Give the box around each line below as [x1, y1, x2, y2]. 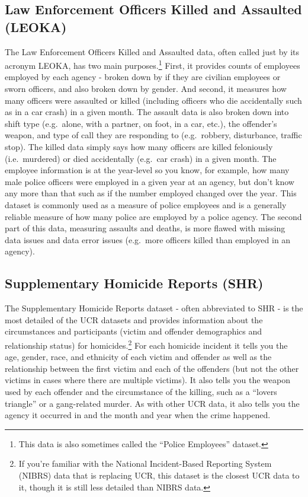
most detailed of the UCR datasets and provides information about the [5, 313, 263, 326]
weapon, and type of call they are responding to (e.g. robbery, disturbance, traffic [5, 129, 302, 141]
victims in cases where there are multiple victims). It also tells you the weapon [5, 374, 290, 386]
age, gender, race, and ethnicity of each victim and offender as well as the [5, 351, 272, 363]
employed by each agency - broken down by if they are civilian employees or [5, 71, 281, 83]
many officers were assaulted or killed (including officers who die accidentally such [5, 94, 302, 106]
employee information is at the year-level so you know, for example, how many [5, 164, 290, 176]
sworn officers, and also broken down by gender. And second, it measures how [5, 82, 287, 95]
